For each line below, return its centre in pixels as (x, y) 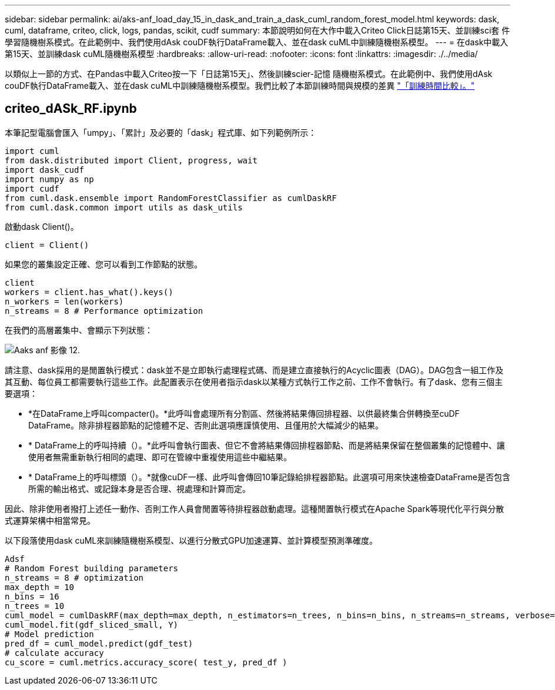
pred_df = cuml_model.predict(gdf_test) (99, 643)
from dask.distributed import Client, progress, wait (131, 160)
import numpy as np (49, 179)
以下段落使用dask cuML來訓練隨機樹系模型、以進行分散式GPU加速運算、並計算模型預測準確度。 (191, 540)
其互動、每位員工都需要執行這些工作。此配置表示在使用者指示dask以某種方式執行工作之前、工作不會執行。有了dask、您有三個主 (254, 381)
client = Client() (47, 245)
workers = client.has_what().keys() (89, 292)
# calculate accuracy (54, 653)
